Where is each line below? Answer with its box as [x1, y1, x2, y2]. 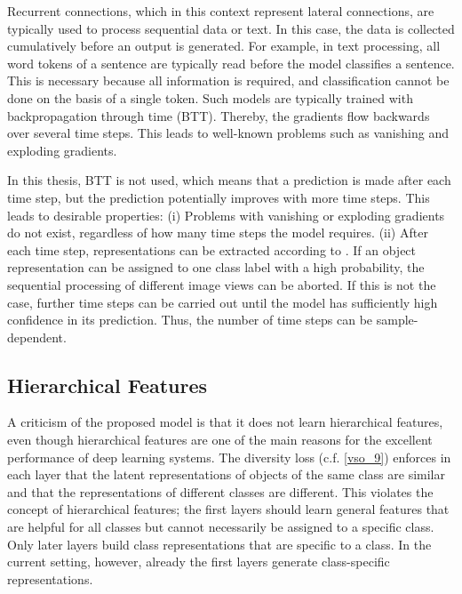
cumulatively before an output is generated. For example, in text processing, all [7, 36, 441, 55]
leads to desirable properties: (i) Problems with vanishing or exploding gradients [7, 205, 445, 224]
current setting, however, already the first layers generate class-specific [7, 552, 390, 571]
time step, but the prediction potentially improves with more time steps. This [7, 188, 430, 206]
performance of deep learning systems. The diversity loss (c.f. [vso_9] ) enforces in [7, 447, 451, 466]
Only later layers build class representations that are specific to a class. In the [7, 534, 432, 553]
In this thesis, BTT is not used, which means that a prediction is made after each [7, 171, 451, 189]
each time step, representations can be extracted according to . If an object [7, 240, 417, 259]
